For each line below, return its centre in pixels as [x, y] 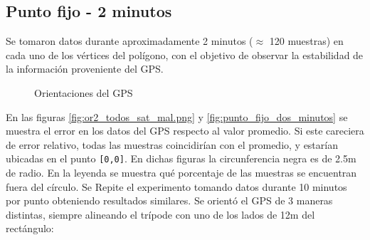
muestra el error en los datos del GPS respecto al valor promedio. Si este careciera [185, 131]
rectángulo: [30, 228]
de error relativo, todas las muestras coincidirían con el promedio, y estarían [172, 144]
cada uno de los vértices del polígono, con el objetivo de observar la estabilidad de [185, 54]
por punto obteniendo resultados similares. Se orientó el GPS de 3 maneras [169, 200]
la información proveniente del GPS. [85, 69]
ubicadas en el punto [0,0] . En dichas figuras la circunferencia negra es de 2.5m [181, 158]
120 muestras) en [306, 41]
